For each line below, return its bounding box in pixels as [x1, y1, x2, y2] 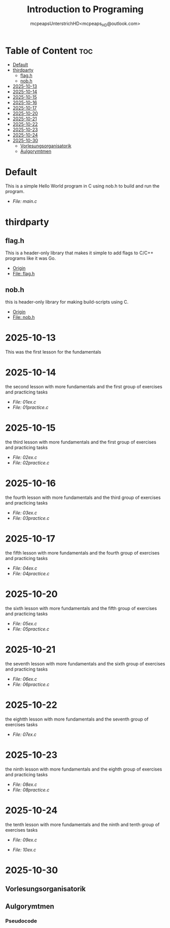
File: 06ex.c [12, 676, 37, 682]
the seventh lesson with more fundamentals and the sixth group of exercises [5, 660, 165, 667]
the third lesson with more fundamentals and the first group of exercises [5, 439, 156, 445]
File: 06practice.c [12, 681, 50, 687]
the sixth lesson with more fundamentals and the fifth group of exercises [5, 605, 157, 611]
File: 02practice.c [12, 460, 50, 466]
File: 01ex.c [12, 399, 37, 405]
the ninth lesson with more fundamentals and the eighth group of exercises [5, 766, 162, 772]
